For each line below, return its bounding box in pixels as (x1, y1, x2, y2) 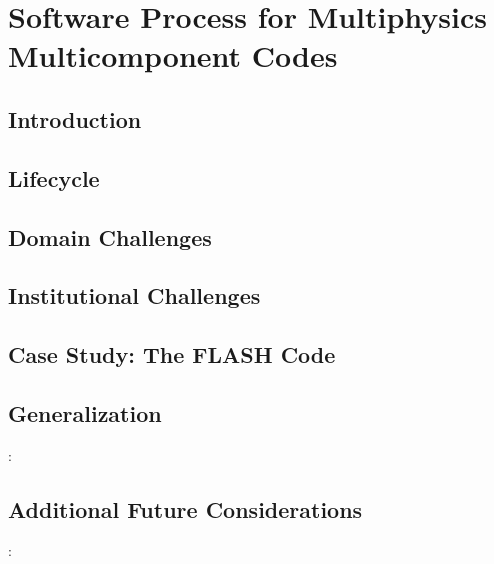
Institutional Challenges (8, 280, 261, 311)
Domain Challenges (8, 221, 212, 252)
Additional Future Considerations (8, 493, 363, 524)
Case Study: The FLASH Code (8, 339, 336, 370)
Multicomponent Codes (8, 35, 338, 76)
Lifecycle (8, 162, 100, 193)
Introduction (8, 103, 142, 134)
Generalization (8, 397, 162, 428)
